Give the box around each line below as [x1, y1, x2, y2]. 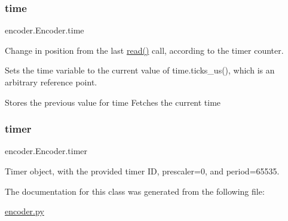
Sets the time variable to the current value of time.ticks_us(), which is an [5, 64, 275, 76]
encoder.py [5, 205, 44, 217]
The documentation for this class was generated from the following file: [5, 185, 265, 197]
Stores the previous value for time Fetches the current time [5, 96, 221, 108]
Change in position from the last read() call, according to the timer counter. [5, 44, 284, 56]
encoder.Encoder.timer [5, 145, 87, 157]
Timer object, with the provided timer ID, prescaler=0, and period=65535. [5, 165, 280, 177]
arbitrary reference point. [5, 76, 97, 88]
